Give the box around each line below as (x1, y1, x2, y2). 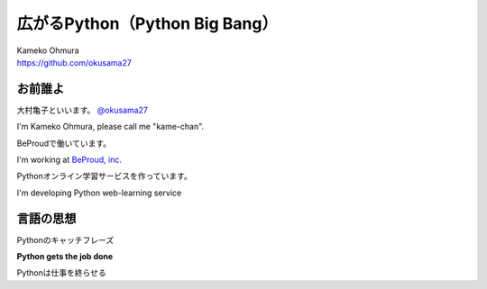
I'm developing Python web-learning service (16, 187, 182, 198)
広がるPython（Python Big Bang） (16, 14, 279, 33)
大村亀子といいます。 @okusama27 (16, 104, 149, 115)
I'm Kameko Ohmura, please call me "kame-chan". (16, 122, 205, 132)
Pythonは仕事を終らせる (16, 267, 107, 278)
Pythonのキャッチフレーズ (16, 234, 115, 245)
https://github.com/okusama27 (16, 57, 133, 68)
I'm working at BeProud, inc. (16, 154, 122, 166)
